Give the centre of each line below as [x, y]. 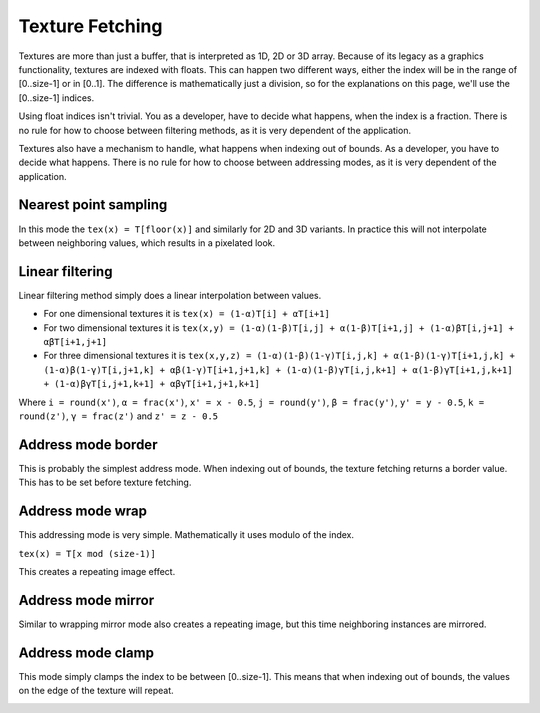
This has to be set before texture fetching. [105, 482]
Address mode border [88, 444]
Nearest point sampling [93, 205]
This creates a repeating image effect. [97, 571]
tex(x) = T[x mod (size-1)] [87, 553]
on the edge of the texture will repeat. [96, 691]
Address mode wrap [83, 511]
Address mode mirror [86, 600]
